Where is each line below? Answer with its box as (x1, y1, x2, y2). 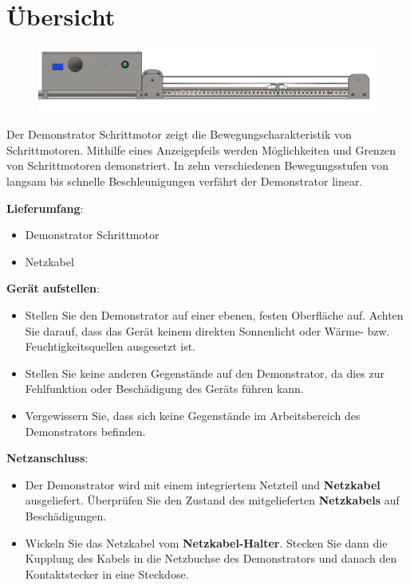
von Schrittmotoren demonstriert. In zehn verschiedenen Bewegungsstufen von (6, 157, 389, 174)
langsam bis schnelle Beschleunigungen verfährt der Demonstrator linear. (6, 173, 363, 190)
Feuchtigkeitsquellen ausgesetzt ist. (25, 338, 196, 355)
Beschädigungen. (25, 507, 107, 524)
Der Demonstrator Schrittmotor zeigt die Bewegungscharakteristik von (6, 126, 352, 143)
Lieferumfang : (6, 199, 84, 216)
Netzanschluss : (6, 450, 89, 466)
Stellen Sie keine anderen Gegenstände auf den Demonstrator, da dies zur (25, 364, 385, 381)
